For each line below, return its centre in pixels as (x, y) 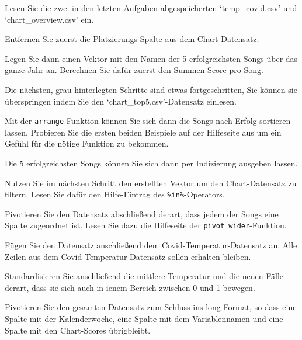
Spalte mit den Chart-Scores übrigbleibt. (78, 330)
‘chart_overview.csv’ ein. (49, 19)
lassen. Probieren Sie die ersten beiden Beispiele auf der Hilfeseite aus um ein (143, 132)
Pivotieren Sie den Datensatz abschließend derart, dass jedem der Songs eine (142, 214)
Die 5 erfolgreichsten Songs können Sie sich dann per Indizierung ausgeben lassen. (151, 163)
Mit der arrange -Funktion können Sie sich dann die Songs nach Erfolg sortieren (148, 121)
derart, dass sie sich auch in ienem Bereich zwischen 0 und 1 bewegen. (130, 287)
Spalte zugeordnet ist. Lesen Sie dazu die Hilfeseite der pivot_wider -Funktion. (146, 225)
